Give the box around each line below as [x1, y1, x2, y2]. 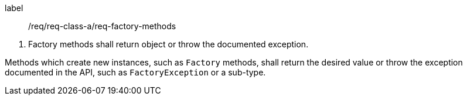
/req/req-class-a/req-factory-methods [28, 21, 176, 31]
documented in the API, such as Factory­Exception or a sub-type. [5, 67, 266, 77]
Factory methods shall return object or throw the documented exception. [28, 39, 309, 49]
